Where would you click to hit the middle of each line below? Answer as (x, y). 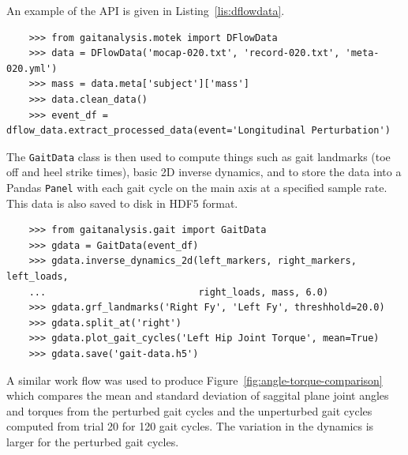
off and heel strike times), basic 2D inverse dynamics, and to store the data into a (204, 172)
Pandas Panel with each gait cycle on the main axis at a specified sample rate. (197, 187)
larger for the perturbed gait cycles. (93, 441)
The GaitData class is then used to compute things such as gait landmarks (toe (198, 156)
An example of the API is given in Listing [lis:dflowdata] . (146, 10)
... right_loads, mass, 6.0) (179, 292)
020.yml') (32, 68)
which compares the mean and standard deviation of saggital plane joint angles (198, 395)
